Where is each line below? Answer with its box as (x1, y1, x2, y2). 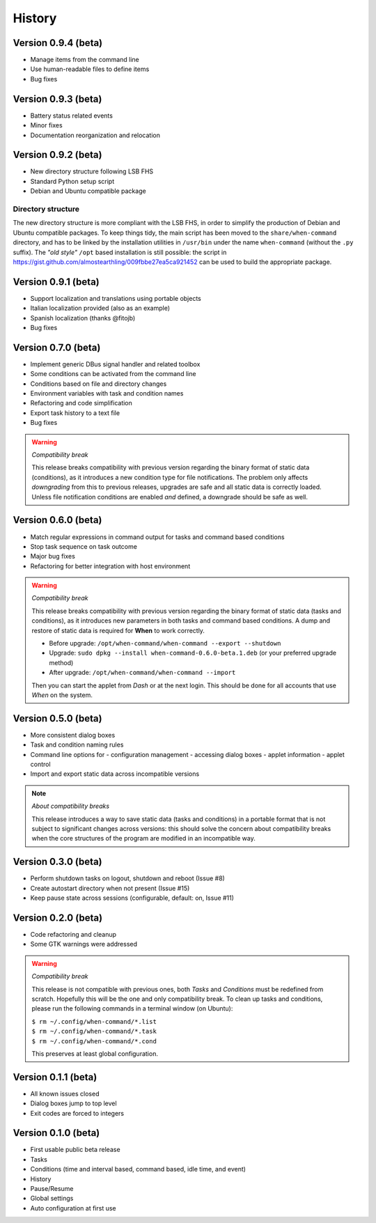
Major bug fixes (30, 552, 76, 561)
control (30, 760, 52, 769)
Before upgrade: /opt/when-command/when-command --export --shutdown (49, 639, 281, 648)
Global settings (30, 1194, 74, 1203)
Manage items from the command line (30, 56, 139, 64)
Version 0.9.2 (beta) (13, 149, 102, 161)
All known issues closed (30, 1089, 100, 1098)
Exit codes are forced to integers (30, 1109, 125, 1117)
